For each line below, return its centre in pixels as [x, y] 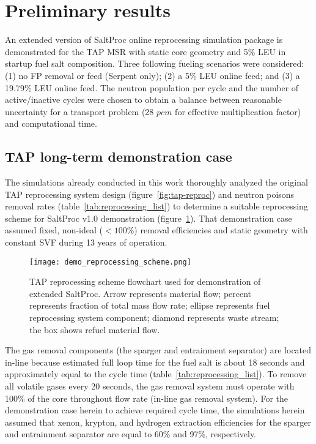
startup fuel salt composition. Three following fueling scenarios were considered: [155, 63]
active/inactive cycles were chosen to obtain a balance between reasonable [143, 100]
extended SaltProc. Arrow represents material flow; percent [141, 293]
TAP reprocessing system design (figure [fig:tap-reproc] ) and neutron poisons [150, 194]
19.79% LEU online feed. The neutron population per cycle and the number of [152, 87]
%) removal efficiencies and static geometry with [217, 230]
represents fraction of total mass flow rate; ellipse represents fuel [150, 305]
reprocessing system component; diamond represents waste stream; [154, 318]
